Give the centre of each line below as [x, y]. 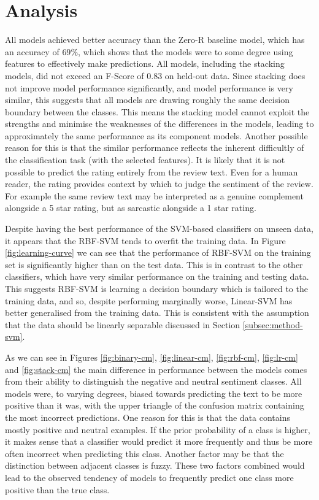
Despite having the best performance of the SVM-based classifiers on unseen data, [159, 229]
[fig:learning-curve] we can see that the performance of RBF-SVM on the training [158, 252]
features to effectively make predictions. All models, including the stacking [145, 63]
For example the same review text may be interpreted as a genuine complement [154, 195]
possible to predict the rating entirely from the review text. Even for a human [152, 171]
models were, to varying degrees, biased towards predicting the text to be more [154, 393]
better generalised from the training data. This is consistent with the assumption [157, 313]
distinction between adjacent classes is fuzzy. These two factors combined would [155, 465]
